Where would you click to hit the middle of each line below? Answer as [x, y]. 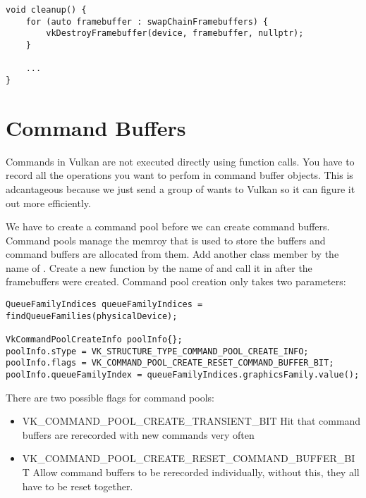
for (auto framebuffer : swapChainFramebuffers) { [147, 21]
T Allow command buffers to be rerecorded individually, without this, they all [191, 472]
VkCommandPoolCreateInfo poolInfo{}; [94, 340]
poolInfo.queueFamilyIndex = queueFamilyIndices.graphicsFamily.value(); [183, 375]
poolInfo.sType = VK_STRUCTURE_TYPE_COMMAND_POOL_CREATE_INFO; [157, 351]
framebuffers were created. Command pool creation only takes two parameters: [176, 281]
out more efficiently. [48, 203]
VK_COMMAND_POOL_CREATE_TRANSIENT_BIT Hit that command [191, 421]
